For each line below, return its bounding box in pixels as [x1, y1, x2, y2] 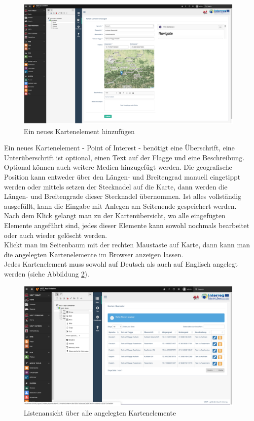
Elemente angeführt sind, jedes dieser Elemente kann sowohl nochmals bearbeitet [4, 220, 250, 230]
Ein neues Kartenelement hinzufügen [24, 126, 135, 136]
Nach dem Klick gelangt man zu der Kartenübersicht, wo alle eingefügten [4, 210, 225, 221]
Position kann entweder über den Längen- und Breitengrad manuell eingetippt [4, 172, 241, 182]
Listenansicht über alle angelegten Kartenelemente [24, 407, 176, 418]
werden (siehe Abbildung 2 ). [4, 268, 89, 279]
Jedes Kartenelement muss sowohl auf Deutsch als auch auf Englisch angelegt [4, 259, 238, 269]
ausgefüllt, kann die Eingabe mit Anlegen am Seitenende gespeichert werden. [4, 200, 237, 211]
